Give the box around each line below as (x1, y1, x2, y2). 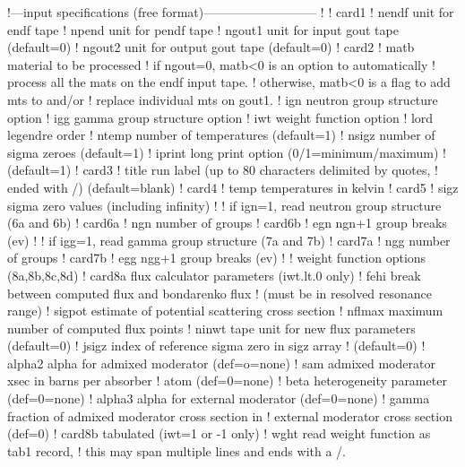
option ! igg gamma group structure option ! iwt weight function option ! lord (7, 108, 434, 126)
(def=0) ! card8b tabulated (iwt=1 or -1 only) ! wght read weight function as (7, 424, 431, 443)
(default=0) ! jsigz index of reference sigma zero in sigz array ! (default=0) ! (7, 336, 426, 355)
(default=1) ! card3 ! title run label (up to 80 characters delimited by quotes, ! (7, 160, 438, 179)
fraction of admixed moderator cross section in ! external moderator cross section (7, 406, 452, 425)
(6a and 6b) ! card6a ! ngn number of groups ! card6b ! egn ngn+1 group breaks (7, 213, 447, 232)
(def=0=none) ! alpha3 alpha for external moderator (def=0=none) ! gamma (7, 389, 430, 408)
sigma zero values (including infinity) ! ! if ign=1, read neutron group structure (7, 195, 442, 214)
